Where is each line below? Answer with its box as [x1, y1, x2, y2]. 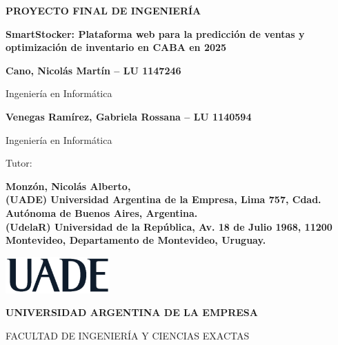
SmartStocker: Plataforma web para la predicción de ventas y [6, 26, 305, 41]
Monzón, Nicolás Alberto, [6, 178, 131, 193]
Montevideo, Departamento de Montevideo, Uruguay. [6, 233, 266, 247]
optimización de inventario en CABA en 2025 [6, 40, 227, 54]
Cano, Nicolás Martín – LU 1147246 [6, 63, 181, 77]
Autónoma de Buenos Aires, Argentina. [6, 205, 198, 220]
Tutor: [6, 156, 32, 170]
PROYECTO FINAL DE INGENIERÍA [6, 3, 201, 17]
